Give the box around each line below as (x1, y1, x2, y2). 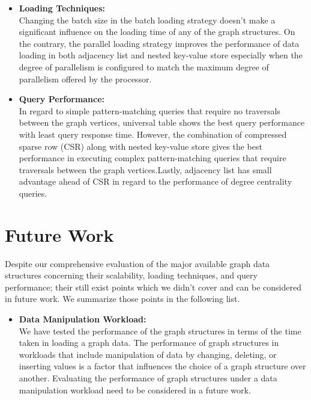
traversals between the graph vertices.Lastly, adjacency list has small (19, 163, 272, 176)
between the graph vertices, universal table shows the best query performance (19, 116, 305, 129)
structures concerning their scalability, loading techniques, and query (5, 269, 258, 282)
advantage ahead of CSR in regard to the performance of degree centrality (19, 175, 292, 188)
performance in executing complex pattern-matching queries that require (19, 152, 286, 164)
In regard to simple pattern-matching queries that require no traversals (19, 104, 280, 117)
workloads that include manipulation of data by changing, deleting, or (19, 348, 277, 360)
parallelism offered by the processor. (19, 72, 152, 85)
